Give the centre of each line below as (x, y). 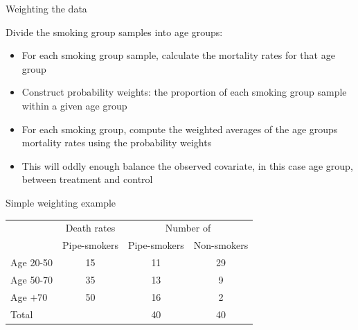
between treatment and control (87, 179)
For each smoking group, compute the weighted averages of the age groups (180, 129)
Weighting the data (46, 8)
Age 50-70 (32, 279)
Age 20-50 (32, 262)
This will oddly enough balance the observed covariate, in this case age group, (187, 165)
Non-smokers (221, 245)
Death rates (90, 228)
